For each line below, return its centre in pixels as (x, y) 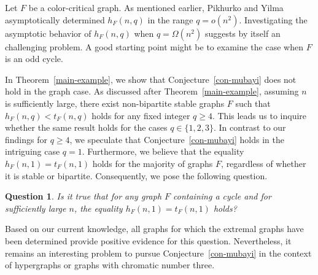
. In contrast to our (250, 127)
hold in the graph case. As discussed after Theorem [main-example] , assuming (152, 91)
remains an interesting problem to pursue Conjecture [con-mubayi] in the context (158, 253)
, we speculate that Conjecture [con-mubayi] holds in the (177, 139)
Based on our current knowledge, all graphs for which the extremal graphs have (154, 229)
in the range (170, 19)
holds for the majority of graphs (153, 163)
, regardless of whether (264, 163)
